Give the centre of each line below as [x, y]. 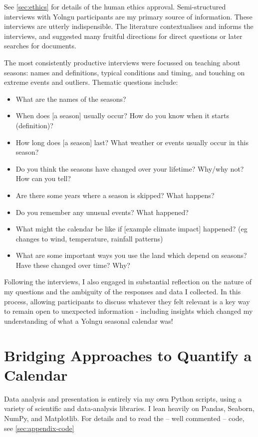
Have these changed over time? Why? [73, 265]
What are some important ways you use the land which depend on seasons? [131, 255]
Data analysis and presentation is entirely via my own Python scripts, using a [123, 398]
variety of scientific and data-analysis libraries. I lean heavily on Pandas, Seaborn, [129, 408]
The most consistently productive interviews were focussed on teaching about [122, 62]
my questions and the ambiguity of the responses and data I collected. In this [123, 292]
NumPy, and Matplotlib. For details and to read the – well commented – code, [124, 418]
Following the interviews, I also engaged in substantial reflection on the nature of [128, 282]
